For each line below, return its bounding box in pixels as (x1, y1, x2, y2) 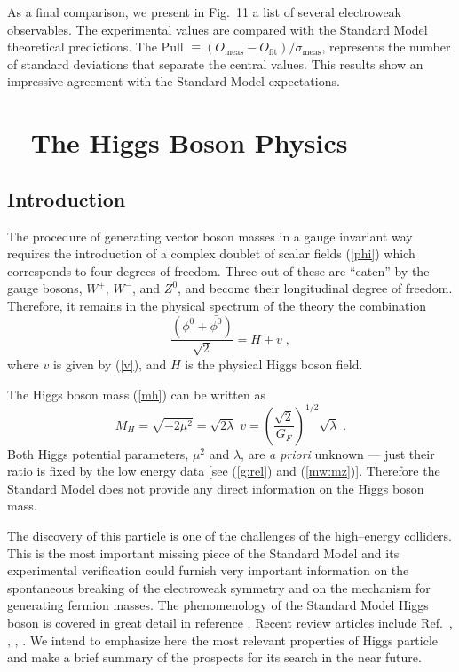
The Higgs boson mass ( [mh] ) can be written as (7, 384, 265, 403)
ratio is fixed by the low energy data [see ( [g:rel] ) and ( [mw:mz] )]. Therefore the (7, 462, 440, 480)
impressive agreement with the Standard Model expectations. (7, 72, 340, 91)
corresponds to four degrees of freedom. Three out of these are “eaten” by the (7, 261, 430, 280)
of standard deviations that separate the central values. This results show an (7, 54, 423, 73)
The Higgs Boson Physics (30, 124, 348, 161)
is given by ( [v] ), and (52, 354, 167, 373)
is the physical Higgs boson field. (185, 354, 363, 373)
